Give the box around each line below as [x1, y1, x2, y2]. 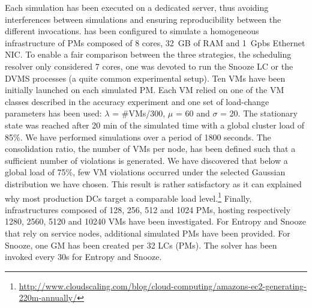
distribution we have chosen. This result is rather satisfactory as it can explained [5, 177, 302, 190]
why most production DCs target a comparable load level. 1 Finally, [5, 190, 252, 204]
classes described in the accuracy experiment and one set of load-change [5, 95, 269, 107]
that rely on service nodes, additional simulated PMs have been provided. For [5, 226, 290, 239]
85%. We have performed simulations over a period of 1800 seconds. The [5, 130, 271, 143]
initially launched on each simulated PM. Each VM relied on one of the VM [5, 83, 284, 96]
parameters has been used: [5, 107, 102, 119]
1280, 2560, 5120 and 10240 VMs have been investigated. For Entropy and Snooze [5, 215, 306, 228]
